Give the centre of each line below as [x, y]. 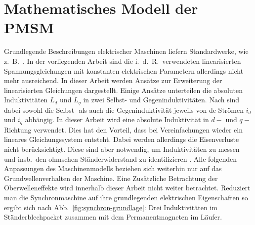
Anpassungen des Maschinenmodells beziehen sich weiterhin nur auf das [113, 168]
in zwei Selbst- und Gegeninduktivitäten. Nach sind [161, 100]
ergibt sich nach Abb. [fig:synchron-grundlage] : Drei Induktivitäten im [111, 207]
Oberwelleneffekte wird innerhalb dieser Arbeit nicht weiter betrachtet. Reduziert [127, 188]
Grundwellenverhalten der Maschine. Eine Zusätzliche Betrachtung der [111, 178]
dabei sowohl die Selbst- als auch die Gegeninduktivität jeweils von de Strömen [124, 110]
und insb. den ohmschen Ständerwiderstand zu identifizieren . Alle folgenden [120, 158]
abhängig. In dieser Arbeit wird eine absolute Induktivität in [117, 119]
